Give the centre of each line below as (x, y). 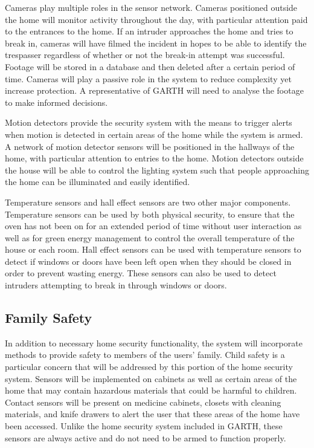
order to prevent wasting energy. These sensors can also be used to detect (141, 273)
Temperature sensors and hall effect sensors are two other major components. (148, 202)
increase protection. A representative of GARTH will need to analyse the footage (154, 90)
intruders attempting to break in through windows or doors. (116, 285)
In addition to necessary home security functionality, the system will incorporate (154, 342)
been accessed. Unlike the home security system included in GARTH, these (144, 426)
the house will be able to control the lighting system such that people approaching (157, 170)
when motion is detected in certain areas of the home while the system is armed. (154, 134)
